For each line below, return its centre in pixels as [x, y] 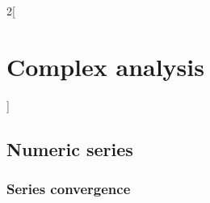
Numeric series [70, 148]
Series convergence [69, 189]
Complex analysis [105, 66]
